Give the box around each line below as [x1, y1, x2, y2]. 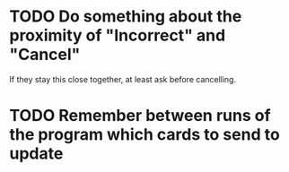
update [9, 143, 64, 164]
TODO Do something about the [9, 6, 242, 27]
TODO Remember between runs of [9, 106, 271, 126]
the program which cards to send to [9, 125, 280, 145]
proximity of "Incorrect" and [9, 25, 226, 46]
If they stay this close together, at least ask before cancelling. [9, 73, 236, 84]
